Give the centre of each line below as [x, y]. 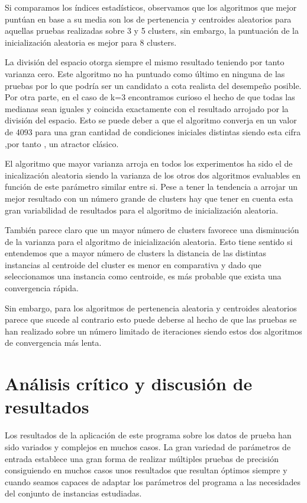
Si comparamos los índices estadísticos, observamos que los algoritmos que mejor [151, 7]
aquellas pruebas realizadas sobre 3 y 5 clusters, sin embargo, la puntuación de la [152, 31]
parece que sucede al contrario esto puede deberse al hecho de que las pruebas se [151, 319]
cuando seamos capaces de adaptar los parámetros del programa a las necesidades [153, 481]
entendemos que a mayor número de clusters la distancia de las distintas [135, 253]
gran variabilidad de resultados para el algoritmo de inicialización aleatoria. [142, 210]
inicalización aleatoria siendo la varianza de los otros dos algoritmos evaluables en [153, 175]
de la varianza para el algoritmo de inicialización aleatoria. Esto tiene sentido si [149, 241]
